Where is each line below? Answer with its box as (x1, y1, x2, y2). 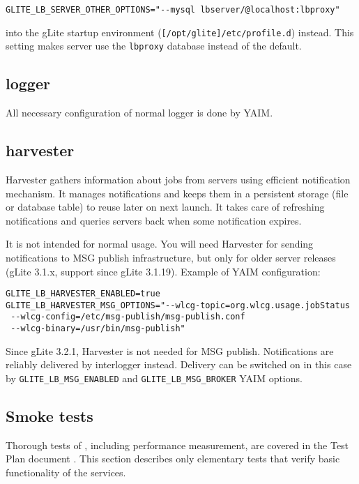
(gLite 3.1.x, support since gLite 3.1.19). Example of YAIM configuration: (6, 264, 321, 278)
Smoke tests (6, 404, 93, 426)
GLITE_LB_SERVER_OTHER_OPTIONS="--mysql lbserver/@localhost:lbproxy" (6, 5, 340, 15)
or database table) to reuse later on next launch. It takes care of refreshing (6, 199, 325, 214)
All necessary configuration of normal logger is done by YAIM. (6, 105, 273, 120)
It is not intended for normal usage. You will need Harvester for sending (6, 236, 314, 251)
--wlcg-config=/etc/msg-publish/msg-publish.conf (10, 312, 245, 322)
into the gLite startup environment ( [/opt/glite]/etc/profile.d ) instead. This (6, 24, 354, 39)
